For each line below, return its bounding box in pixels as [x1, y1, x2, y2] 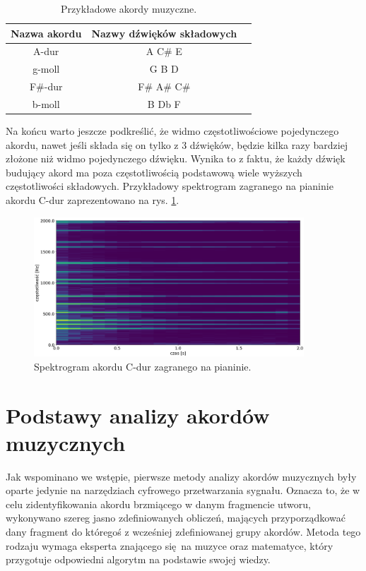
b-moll [32, 96, 60, 111]
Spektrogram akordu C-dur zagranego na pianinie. [34, 359, 252, 373]
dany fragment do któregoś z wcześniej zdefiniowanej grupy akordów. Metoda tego [6, 524, 361, 539]
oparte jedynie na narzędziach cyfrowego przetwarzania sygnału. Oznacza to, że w [6, 483, 360, 498]
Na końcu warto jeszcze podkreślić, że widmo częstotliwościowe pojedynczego [6, 124, 339, 138]
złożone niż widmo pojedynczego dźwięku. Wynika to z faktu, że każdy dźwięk [6, 151, 346, 166]
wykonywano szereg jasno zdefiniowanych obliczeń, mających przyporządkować [6, 510, 346, 525]
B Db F [147, 96, 181, 111]
